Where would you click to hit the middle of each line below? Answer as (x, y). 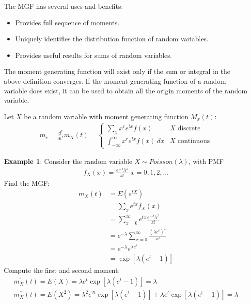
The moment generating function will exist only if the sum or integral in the (117, 71)
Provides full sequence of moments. (67, 22)
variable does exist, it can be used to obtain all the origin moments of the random (126, 90)
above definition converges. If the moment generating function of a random (115, 80)
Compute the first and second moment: (62, 270)
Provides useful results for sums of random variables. (94, 55)
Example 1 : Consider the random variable (68, 161)
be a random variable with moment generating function (106, 116)
